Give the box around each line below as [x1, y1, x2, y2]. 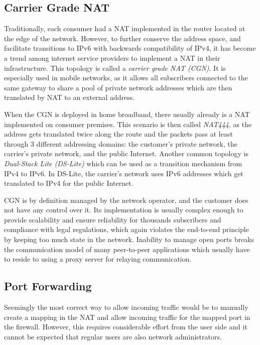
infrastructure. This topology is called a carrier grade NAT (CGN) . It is [4, 62, 226, 73]
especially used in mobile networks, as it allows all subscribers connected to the [4, 72, 248, 83]
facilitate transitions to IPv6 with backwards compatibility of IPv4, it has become [4, 43, 256, 53]
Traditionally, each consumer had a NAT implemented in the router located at [4, 23, 245, 34]
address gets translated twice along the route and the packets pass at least [4, 129, 233, 139]
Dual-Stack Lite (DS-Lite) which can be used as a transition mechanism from [4, 158, 242, 168]
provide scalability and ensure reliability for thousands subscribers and [4, 214, 221, 224]
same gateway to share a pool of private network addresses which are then [4, 82, 232, 92]
